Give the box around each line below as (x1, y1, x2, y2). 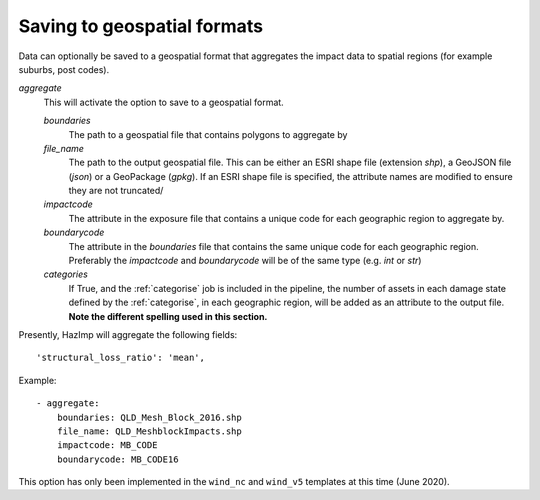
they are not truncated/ (68, 185, 164, 197)
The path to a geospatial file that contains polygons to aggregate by (68, 128, 348, 140)
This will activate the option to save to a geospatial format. (43, 96, 284, 108)
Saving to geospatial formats (18, 15, 264, 37)
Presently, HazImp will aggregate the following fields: (18, 328, 238, 340)
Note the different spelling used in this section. (68, 310, 268, 322)
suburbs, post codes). (18, 63, 110, 75)
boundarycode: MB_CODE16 (56, 453, 179, 465)
